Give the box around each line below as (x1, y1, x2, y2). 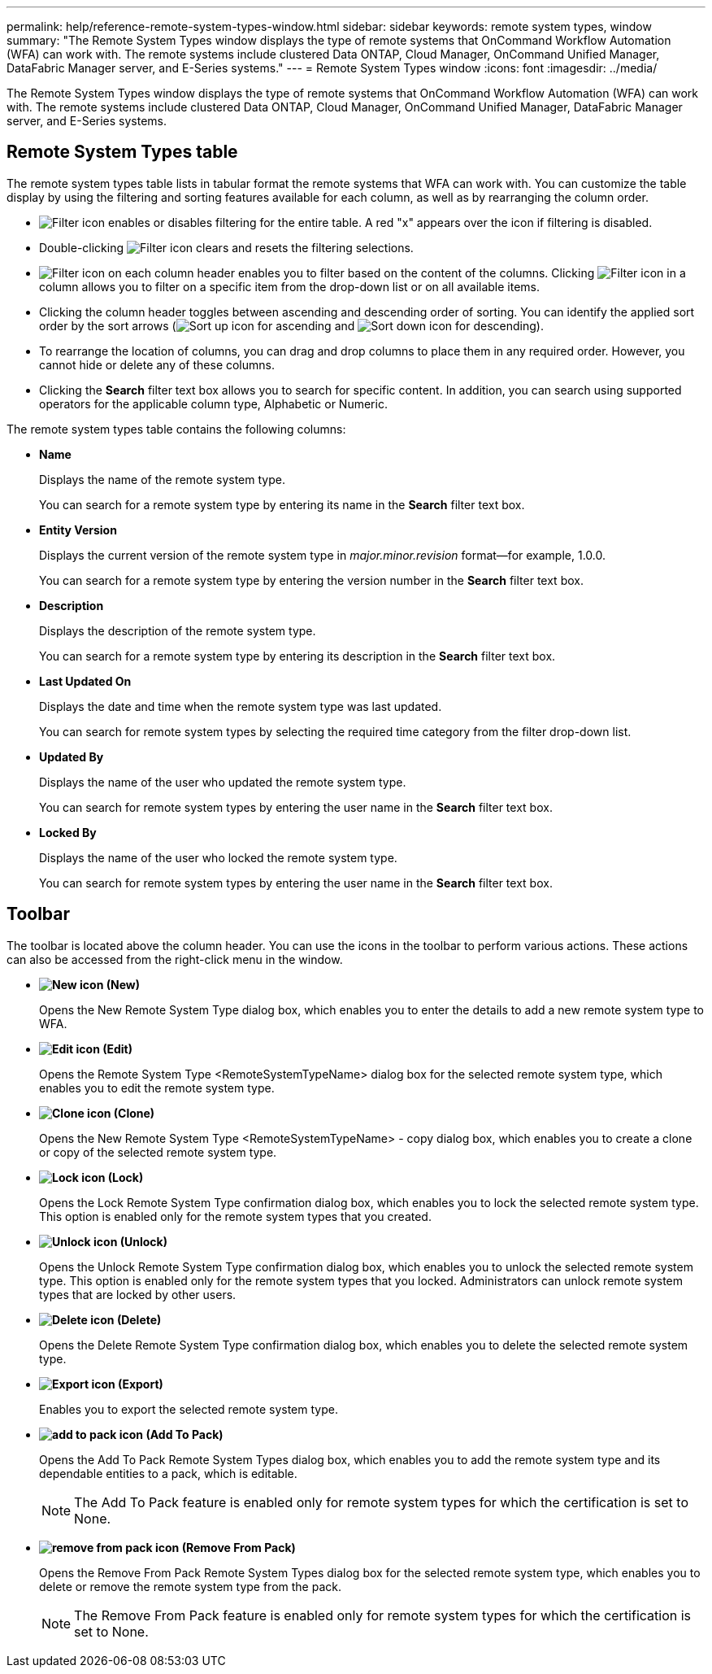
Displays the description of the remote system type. (39, 623, 316, 638)
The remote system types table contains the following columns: (7, 421, 346, 436)
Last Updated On (39, 674, 132, 688)
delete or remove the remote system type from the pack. (39, 1579, 341, 1593)
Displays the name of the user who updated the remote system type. (39, 774, 406, 789)
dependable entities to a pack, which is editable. (39, 1466, 297, 1480)
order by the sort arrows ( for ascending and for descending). (39, 318, 544, 333)
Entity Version (39, 522, 117, 537)
